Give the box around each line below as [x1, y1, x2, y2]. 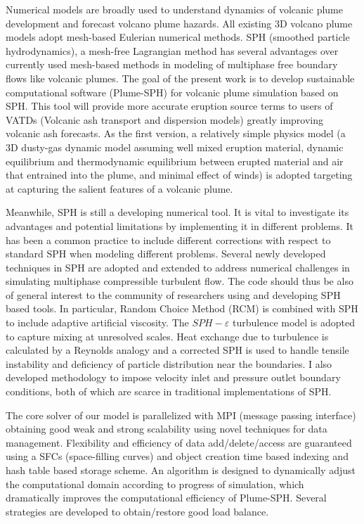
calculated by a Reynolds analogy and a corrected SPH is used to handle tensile [6, 343, 349, 357]
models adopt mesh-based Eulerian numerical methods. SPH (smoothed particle [6, 30, 350, 44]
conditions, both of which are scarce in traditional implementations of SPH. [6, 384, 332, 399]
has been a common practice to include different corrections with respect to [6, 232, 331, 247]
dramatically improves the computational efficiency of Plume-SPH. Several [6, 490, 327, 505]
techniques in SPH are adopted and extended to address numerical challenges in [6, 260, 350, 274]
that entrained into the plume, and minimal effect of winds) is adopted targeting [6, 167, 353, 182]
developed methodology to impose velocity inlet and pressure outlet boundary [6, 370, 341, 385]
